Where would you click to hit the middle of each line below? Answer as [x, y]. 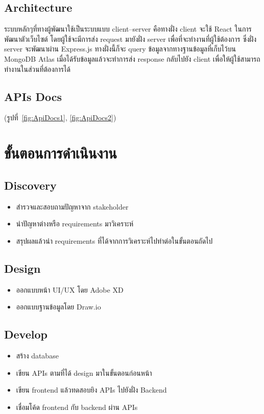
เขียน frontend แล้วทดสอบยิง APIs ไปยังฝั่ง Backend [91, 390]
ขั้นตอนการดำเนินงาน [61, 153]
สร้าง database [37, 355]
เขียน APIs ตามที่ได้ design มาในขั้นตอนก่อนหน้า [84, 372]
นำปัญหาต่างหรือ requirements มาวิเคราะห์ [75, 224]
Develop [26, 334]
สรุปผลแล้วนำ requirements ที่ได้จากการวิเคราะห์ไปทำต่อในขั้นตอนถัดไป [114, 240]
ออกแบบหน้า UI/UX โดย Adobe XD [70, 289]
